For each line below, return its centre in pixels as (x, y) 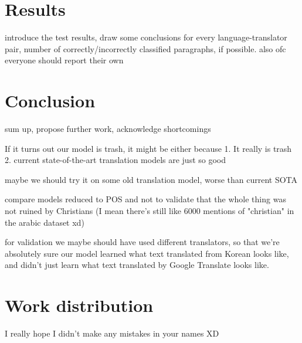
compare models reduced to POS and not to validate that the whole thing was (145, 199)
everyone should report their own (64, 60)
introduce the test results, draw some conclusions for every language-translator (146, 37)
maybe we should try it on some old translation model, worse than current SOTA (151, 179)
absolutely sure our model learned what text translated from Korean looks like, (147, 253)
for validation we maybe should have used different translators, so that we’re (142, 242)
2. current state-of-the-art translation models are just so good (116, 160)
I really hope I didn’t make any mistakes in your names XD (112, 333)
